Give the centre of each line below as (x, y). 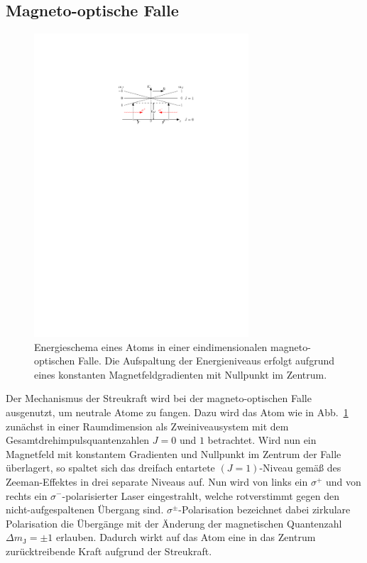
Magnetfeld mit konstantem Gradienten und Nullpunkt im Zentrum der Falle (174, 453)
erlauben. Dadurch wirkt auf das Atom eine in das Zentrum (186, 537)
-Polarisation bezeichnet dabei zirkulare (264, 509)
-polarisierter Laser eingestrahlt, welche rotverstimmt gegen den (201, 495)
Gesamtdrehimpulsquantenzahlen (78, 440)
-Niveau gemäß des (300, 468)
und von (344, 481)
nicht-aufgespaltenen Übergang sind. (85, 509)
